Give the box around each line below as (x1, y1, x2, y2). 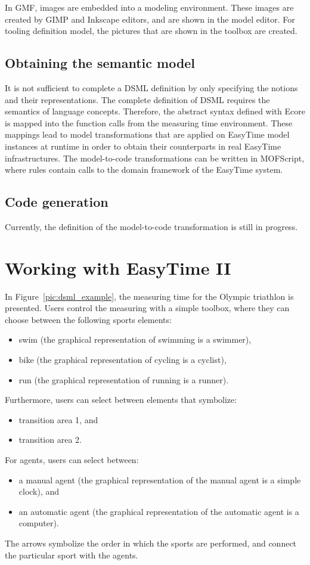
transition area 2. (18, 433, 82, 446)
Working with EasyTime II (5, 255, 231, 280)
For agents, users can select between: (5, 454, 139, 465)
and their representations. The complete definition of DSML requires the (5, 93, 270, 105)
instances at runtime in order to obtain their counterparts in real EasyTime (5, 139, 281, 152)
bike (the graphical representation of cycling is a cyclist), (18, 353, 227, 366)
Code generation (5, 193, 108, 211)
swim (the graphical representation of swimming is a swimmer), (18, 333, 252, 346)
